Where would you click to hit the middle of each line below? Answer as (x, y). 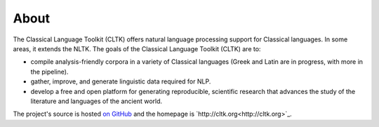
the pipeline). (49, 72)
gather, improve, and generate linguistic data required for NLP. (121, 81)
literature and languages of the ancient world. (97, 101)
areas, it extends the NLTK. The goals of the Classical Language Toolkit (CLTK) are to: (137, 48)
